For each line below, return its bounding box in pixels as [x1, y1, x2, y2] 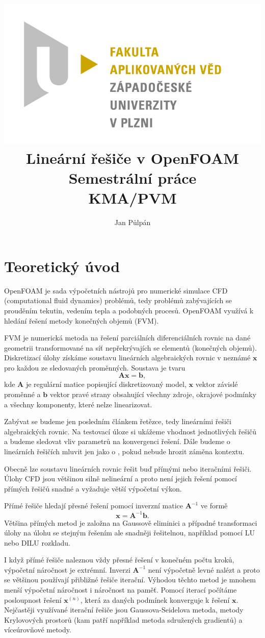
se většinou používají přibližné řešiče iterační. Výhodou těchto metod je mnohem [4, 574, 256, 585]
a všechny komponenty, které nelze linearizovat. [4, 399, 152, 409]
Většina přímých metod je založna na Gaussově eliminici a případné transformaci [4, 517, 257, 528]
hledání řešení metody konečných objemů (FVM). [4, 315, 159, 326]
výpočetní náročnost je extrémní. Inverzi [4, 564, 130, 575]
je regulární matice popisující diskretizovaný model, [25, 379, 187, 389]
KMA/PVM [88, 187, 177, 208]
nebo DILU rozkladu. [4, 537, 70, 548]
